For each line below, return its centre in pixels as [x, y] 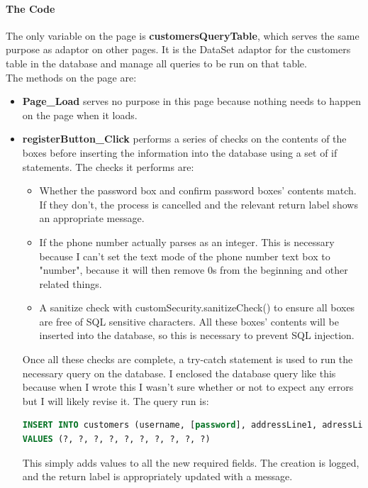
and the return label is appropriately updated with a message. [157, 476]
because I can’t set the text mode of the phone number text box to [185, 256]
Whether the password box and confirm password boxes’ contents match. [198, 190]
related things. [71, 283]
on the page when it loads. [80, 115]
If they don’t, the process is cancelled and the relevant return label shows [199, 204]
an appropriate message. [92, 218]
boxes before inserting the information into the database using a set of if [180, 152]
